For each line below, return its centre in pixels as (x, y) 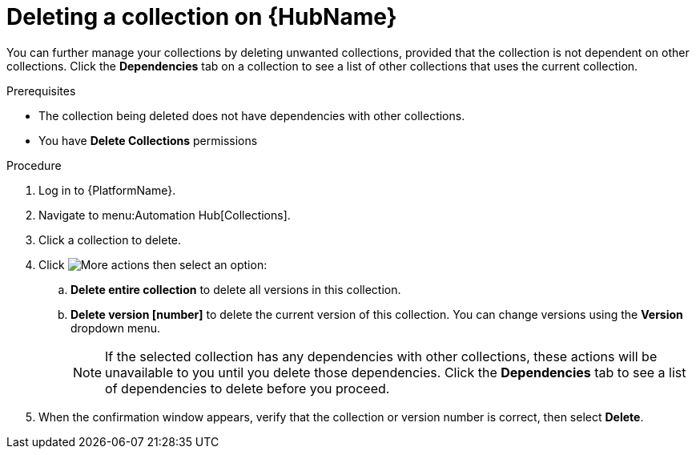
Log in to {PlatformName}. (107, 190)
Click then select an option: (153, 264)
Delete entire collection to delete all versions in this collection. (236, 289)
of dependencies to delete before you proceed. (247, 388)
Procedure (34, 165)
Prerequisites (41, 91)
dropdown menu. (115, 328)
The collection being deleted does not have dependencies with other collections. (252, 115)
